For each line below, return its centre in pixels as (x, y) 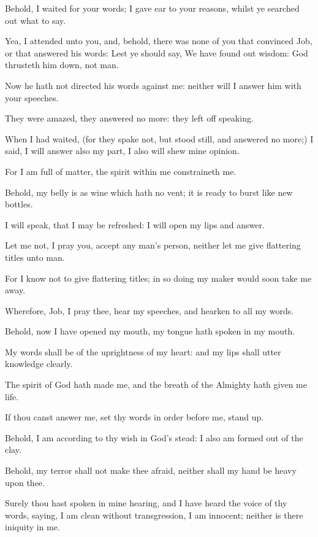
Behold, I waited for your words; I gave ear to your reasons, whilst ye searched (152, 8)
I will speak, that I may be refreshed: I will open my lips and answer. (135, 224)
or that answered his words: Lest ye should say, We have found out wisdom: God (157, 52)
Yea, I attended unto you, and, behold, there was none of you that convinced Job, (159, 41)
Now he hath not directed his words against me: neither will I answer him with (153, 85)
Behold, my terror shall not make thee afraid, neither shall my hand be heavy (151, 470)
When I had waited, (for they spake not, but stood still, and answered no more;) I (159, 138)
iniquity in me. (32, 527)
